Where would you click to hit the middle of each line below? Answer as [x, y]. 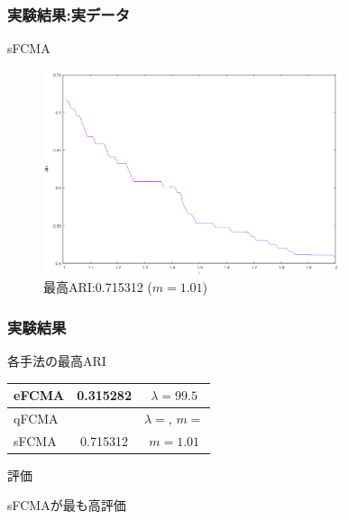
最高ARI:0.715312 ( [98, 287]
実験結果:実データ [69, 14]
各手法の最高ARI [57, 360]
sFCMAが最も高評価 [67, 505]
